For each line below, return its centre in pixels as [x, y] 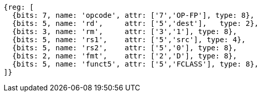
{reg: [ [19, 7]
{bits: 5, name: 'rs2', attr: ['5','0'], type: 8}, [125, 48]
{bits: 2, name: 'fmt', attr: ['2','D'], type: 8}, [125, 56]
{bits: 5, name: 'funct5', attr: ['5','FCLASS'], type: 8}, [135, 64]
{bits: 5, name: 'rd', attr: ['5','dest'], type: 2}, [135, 23]
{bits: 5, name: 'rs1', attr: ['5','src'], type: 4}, [129, 40]
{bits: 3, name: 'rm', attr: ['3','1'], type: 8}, [125, 31]
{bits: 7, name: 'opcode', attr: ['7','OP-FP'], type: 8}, [133, 15]
